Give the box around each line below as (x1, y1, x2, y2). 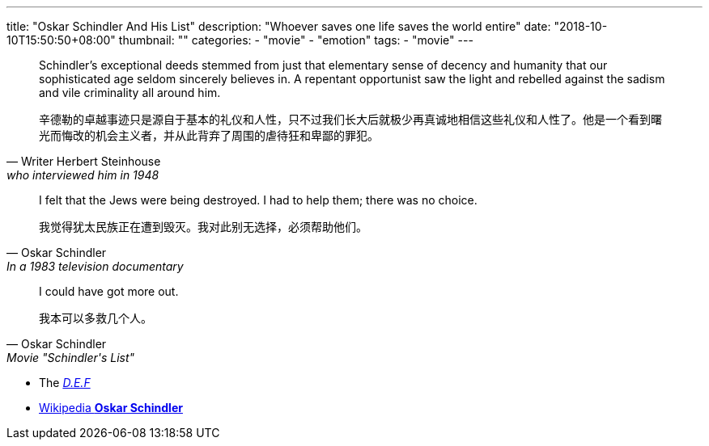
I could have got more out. (39, 284, 179, 298)
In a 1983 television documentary (6, 259, 184, 273)
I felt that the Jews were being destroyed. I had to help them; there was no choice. (39, 193, 478, 207)
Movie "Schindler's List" (6, 351, 135, 364)
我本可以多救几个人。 (39, 311, 152, 325)
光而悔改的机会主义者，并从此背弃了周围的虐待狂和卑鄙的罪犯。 (39, 128, 379, 142)
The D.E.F (39, 376, 91, 389)
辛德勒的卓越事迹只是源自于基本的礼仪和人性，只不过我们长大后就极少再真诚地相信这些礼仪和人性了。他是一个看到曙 (39, 112, 662, 126)
